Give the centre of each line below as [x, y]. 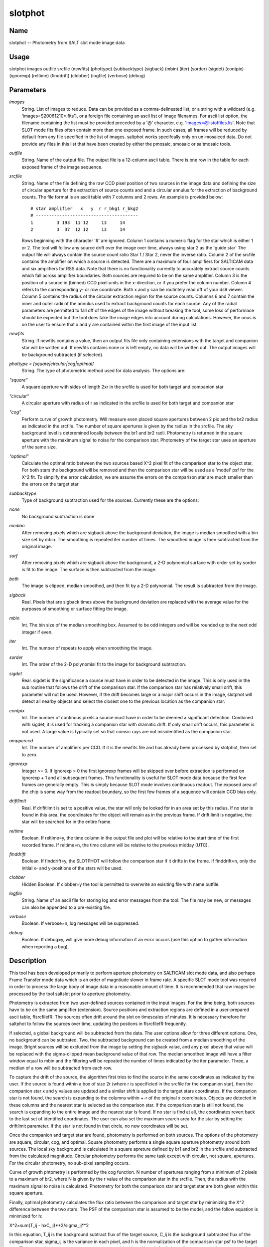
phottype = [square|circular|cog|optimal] [52, 364]
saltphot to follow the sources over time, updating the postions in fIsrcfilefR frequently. [98, 1024]
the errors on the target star [50, 484]
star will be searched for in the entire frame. [67, 822]
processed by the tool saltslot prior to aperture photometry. [70, 994]
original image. [37, 547]
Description [28, 961]
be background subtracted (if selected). [63, 355]
